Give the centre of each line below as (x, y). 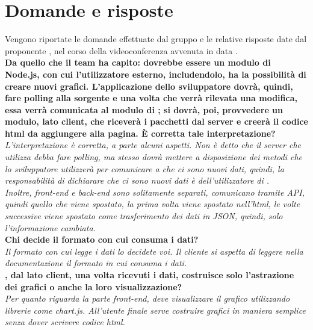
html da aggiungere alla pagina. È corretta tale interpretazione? (140, 133)
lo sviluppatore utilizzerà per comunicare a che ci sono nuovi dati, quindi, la (144, 168)
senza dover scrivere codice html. (65, 322)
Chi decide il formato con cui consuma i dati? (102, 239)
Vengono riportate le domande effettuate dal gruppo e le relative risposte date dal (156, 39)
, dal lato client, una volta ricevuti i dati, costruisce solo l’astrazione (150, 275)
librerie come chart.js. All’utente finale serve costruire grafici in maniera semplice (155, 310)
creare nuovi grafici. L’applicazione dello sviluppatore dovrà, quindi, (149, 86)
